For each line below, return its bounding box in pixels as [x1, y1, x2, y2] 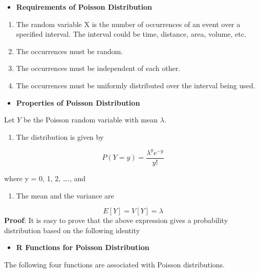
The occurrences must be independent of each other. [16, 63, 181, 73]
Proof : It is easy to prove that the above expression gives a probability [4, 215, 228, 226]
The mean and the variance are [16, 190, 114, 201]
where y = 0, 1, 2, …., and [4, 172, 86, 183]
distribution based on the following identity [4, 225, 140, 235]
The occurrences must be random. [16, 45, 123, 56]
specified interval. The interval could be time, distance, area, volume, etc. [16, 29, 246, 39]
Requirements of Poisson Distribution [16, 2, 153, 12]
